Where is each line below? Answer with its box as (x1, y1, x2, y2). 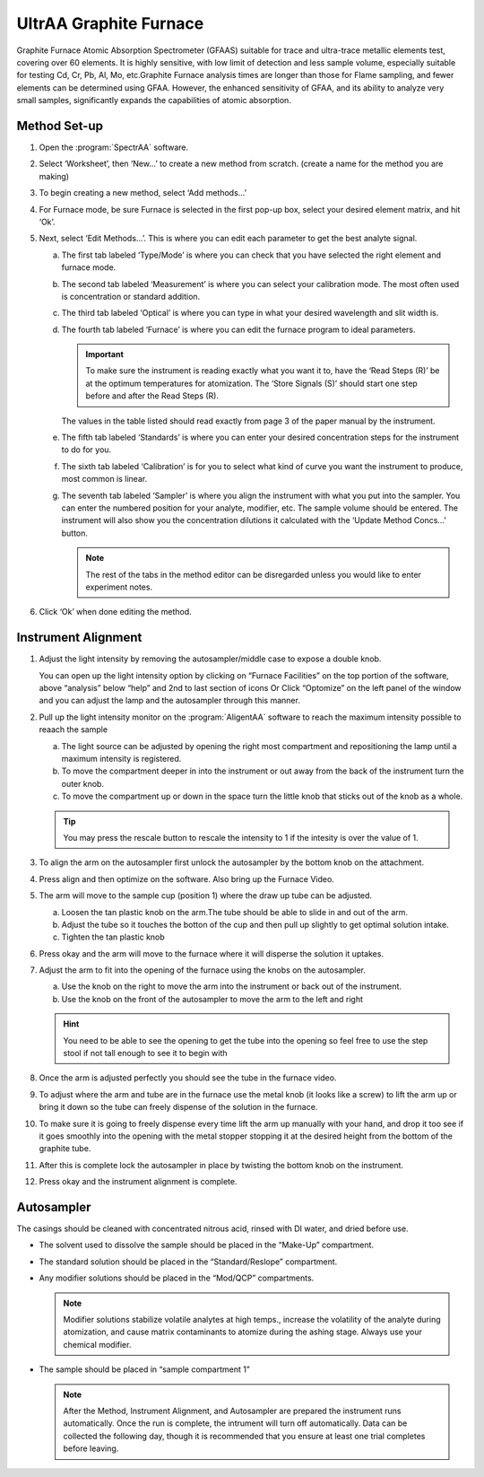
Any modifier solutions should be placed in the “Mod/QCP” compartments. (39, 1272, 315, 1283)
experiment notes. (85, 581, 152, 592)
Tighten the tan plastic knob (61, 931, 165, 942)
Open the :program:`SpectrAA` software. (39, 142, 188, 153)
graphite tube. (39, 1143, 91, 1154)
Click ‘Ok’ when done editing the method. (39, 607, 192, 617)
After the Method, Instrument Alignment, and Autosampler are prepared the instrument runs (63, 1405, 402, 1416)
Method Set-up (16, 118, 103, 134)
